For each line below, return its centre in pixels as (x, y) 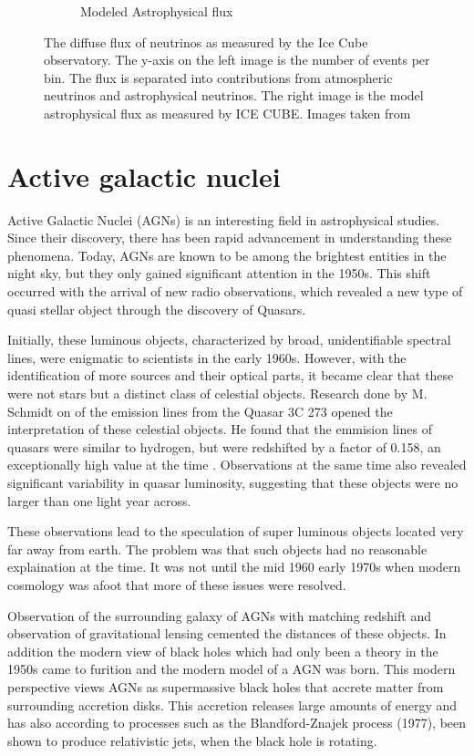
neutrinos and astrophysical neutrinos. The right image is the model (234, 95)
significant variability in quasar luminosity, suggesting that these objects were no (233, 482)
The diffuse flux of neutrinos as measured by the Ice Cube (206, 41)
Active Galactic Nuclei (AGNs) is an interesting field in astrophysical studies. (224, 219)
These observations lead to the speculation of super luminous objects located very (236, 531)
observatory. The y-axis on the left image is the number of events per (237, 60)
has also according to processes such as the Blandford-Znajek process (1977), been (237, 723)
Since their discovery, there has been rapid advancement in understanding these (230, 238)
